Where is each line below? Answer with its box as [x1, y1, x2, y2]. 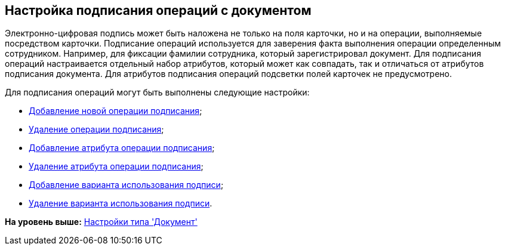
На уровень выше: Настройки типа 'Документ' [5, 217, 198, 227]
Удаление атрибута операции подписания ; [29, 161, 204, 172]
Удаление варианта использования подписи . [29, 198, 213, 209]
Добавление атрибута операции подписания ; [29, 143, 215, 153]
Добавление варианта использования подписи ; [29, 180, 224, 190]
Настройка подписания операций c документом [5, 3, 312, 18]
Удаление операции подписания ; [29, 124, 164, 135]
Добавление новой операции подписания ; [29, 106, 202, 116]
